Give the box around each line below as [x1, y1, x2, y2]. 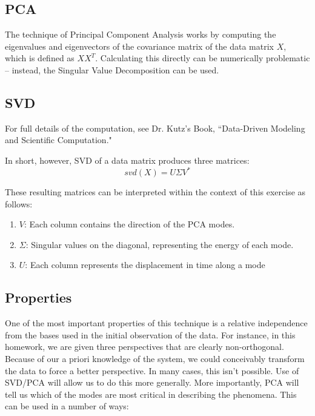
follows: [5, 197, 33, 210]
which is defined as [5, 52, 75, 64]
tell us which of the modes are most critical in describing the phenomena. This [5, 387, 297, 400]
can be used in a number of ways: [5, 400, 129, 412]
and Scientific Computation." [5, 133, 112, 146]
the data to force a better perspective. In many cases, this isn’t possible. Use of [5, 364, 299, 377]
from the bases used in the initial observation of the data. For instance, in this [5, 328, 296, 341]
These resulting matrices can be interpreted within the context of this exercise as [5, 186, 306, 198]
